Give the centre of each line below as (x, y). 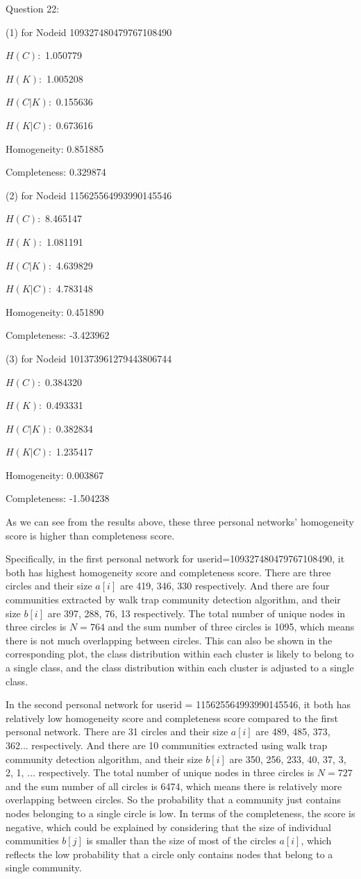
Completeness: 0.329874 (56, 172)
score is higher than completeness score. (90, 535)
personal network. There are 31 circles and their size (117, 731)
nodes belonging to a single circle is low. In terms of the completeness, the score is (180, 813)
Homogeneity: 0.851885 (55, 148)
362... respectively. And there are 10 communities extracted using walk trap (167, 745)
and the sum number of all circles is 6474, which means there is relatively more (174, 786)
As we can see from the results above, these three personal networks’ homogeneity (180, 522)
